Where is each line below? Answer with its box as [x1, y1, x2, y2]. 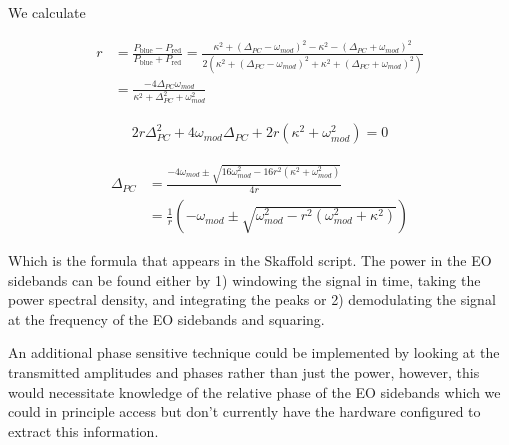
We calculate [8, 2, 86, 22]
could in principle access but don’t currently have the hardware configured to [8, 401, 481, 422]
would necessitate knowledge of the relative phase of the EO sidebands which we [8, 381, 501, 402]
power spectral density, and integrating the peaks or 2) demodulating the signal [8, 289, 496, 310]
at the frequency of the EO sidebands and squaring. [8, 308, 325, 329]
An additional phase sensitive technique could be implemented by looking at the [8, 342, 500, 363]
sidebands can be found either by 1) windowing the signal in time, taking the [8, 269, 481, 290]
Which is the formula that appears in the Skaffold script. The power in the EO [8, 250, 492, 271]
